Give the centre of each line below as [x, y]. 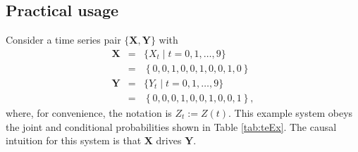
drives [169, 140]
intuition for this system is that [74, 140]
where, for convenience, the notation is [89, 112]
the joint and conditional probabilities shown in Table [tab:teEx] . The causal [171, 126]
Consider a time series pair [63, 40]
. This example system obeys [291, 112]
